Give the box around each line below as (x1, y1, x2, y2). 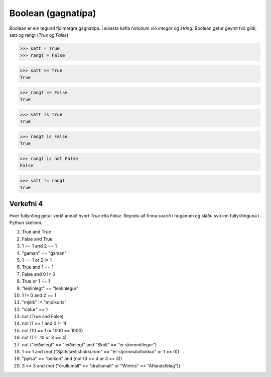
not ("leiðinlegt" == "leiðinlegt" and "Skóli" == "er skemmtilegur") (22, 341, 157, 347)
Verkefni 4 (9, 199, 43, 208)
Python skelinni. (9, 219, 43, 226)
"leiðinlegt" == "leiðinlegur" (22, 285, 79, 291)
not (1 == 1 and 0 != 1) (22, 320, 67, 327)
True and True (22, 229, 51, 235)
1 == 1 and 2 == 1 (22, 243, 57, 249)
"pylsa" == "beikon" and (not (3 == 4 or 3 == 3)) (22, 355, 122, 362)
